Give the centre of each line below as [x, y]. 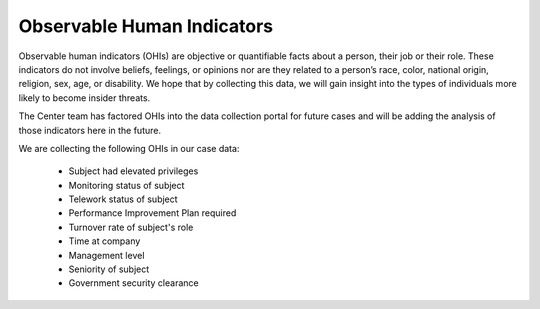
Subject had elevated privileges [133, 171]
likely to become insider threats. [84, 97]
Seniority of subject [109, 269]
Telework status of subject [123, 199]
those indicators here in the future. [90, 130]
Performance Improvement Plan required [152, 213]
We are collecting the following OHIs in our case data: [129, 148]
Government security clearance [133, 283]
